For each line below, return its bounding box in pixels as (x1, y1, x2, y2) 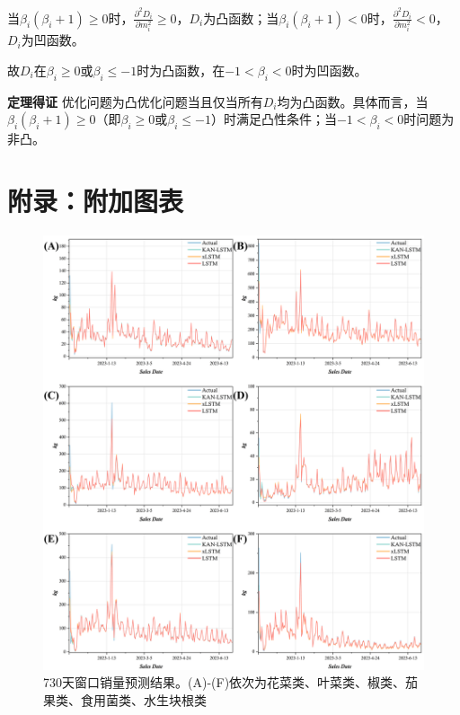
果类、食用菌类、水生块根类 (43, 690, 207, 709)
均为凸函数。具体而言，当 (277, 92, 429, 110)
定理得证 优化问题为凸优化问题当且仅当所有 (7, 92, 263, 110)
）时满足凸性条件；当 (210, 110, 337, 128)
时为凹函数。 (291, 60, 367, 79)
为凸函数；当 (203, 8, 279, 27)
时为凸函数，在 (137, 60, 226, 79)
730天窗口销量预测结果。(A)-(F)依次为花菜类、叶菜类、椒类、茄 (43, 673, 419, 692)
